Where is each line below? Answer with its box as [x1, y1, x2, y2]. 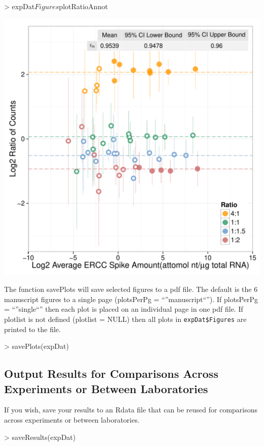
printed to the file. [4, 323, 61, 334]
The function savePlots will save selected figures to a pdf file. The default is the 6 [4, 284, 258, 294]
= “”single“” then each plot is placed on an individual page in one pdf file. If [4, 304, 243, 314]
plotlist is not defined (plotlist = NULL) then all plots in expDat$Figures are [4, 313, 247, 324]
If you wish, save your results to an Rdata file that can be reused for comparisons [4, 404, 258, 415]
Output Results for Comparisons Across [4, 366, 218, 381]
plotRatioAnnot [59, 1, 108, 11]
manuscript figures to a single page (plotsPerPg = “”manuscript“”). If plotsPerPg [4, 293, 258, 304]
